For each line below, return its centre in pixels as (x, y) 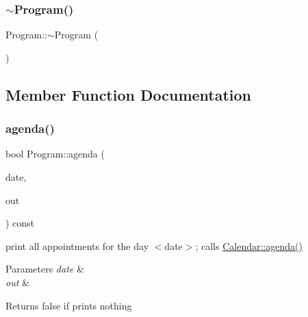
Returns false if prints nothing (69, 305)
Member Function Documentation (129, 94)
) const (20, 223)
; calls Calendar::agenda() (249, 245)
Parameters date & (45, 269)
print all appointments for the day (77, 245)
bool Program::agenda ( (55, 154)
